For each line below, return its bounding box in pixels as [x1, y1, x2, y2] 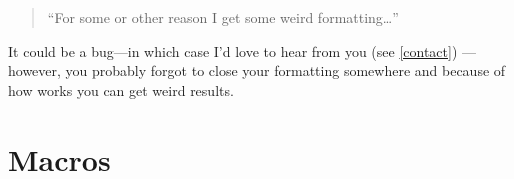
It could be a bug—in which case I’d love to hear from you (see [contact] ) [8, 40, 458, 61]
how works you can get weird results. [8, 79, 234, 100]
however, [8, 60, 61, 81]
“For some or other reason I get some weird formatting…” [47, 7, 399, 27]
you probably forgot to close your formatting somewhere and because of [65, 60, 506, 81]
